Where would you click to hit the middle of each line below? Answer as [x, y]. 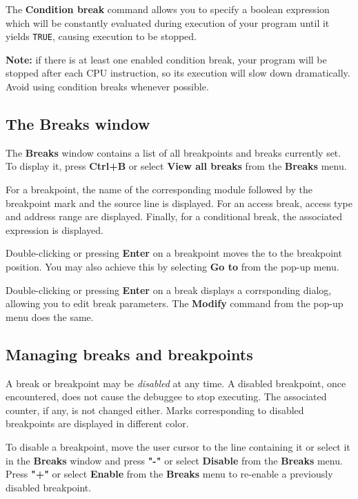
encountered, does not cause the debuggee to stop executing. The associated [166, 397]
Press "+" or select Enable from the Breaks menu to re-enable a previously [169, 474]
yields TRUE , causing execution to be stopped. [101, 36]
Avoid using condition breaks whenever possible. [107, 87]
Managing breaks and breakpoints [129, 354]
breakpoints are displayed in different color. [97, 423]
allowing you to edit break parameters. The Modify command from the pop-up [175, 303]
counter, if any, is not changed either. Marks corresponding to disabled [155, 410]
